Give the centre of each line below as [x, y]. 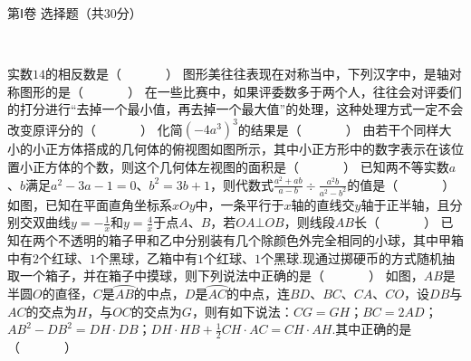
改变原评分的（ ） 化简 [95, 129]
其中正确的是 [374, 329]
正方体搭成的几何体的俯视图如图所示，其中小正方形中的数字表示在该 [248, 149]
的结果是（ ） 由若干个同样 [338, 129]
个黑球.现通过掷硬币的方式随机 [351, 257]
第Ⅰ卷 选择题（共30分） [75, 13]
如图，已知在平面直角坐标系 [90, 204]
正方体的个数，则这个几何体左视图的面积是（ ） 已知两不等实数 [240, 167]
